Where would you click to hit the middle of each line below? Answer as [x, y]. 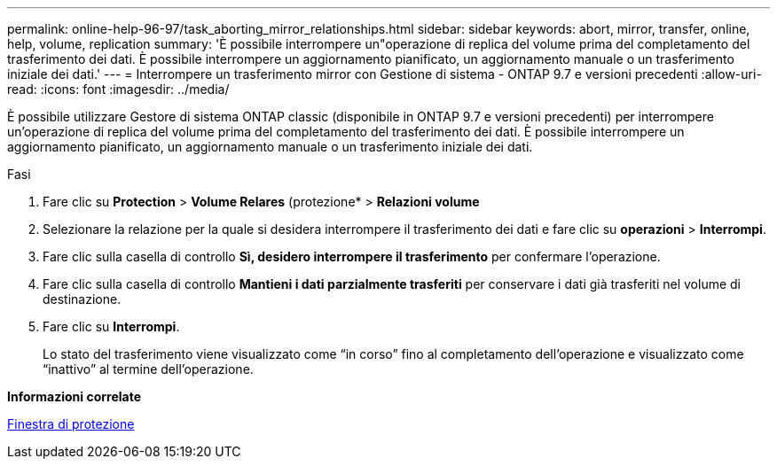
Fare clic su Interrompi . [111, 326]
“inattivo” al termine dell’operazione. [148, 369]
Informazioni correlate [75, 396]
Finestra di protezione [71, 424]
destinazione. [82, 299]
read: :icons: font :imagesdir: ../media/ [118, 89]
